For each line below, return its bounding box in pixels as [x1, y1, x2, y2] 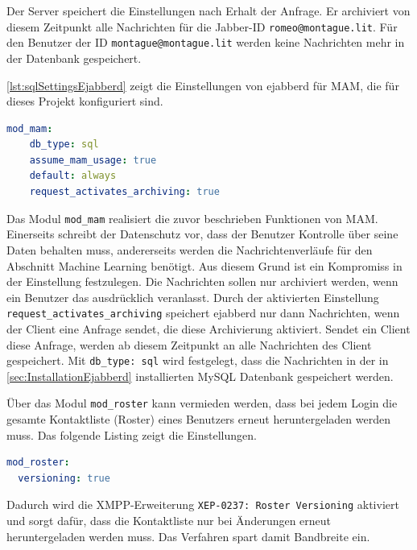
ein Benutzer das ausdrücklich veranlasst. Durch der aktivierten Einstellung [6, 288, 379, 305]
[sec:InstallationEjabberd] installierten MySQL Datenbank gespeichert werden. [6, 367, 394, 384]
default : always [29, 170, 117, 182]
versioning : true [18, 472, 110, 484]
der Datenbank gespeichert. [6, 49, 142, 66]
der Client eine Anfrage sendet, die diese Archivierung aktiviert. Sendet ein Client [6, 320, 411, 337]
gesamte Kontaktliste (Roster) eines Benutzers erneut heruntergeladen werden [6, 411, 390, 428]
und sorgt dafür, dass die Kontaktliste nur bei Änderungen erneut [6, 512, 332, 529]
